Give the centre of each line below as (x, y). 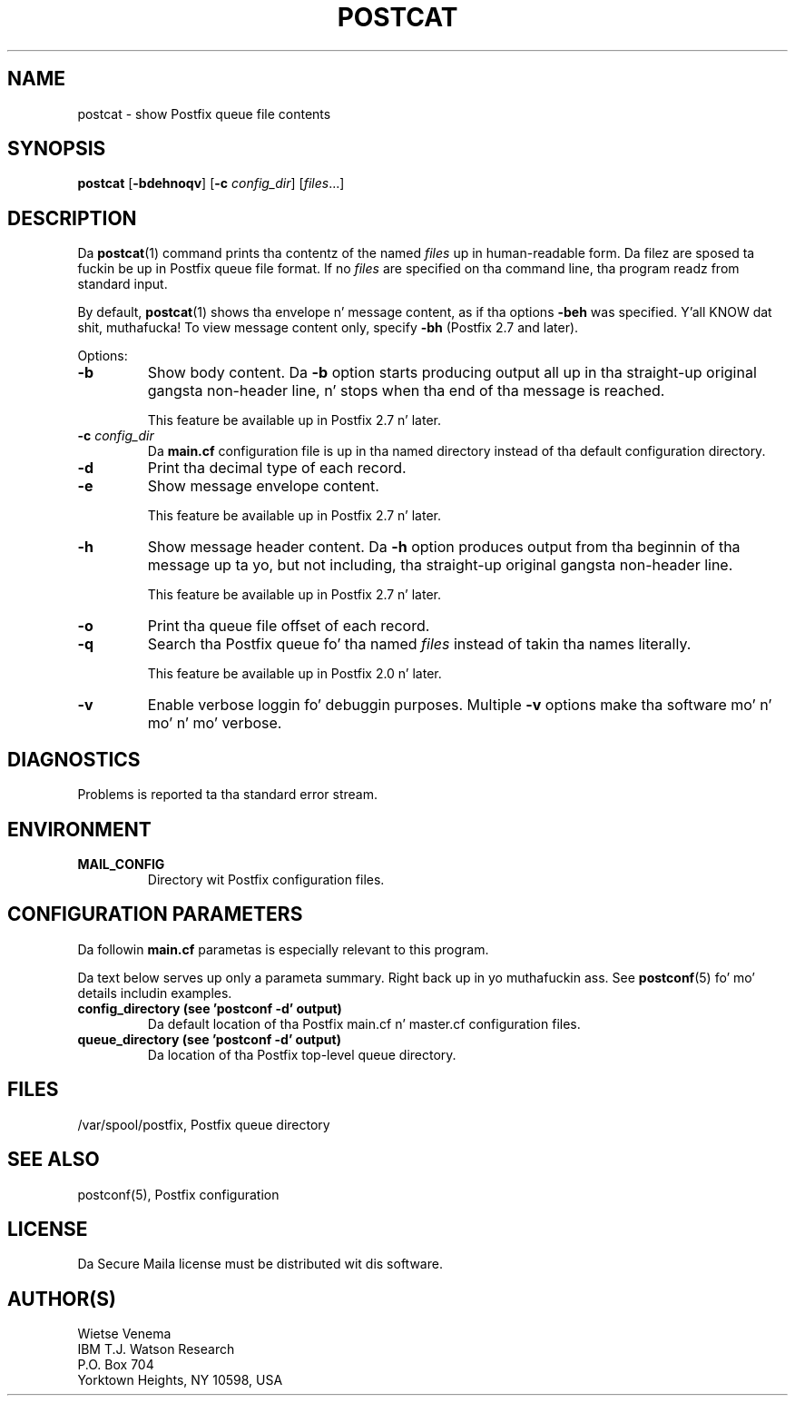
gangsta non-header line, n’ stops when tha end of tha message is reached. (406, 391)
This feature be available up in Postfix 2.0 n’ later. (294, 674)
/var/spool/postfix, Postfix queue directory (204, 1124)
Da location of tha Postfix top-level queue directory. (302, 1054)
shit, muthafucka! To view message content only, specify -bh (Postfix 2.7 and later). (328, 328)
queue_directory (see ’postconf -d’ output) (209, 1039)
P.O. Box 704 (116, 1365)
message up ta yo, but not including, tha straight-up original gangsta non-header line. (440, 565)
